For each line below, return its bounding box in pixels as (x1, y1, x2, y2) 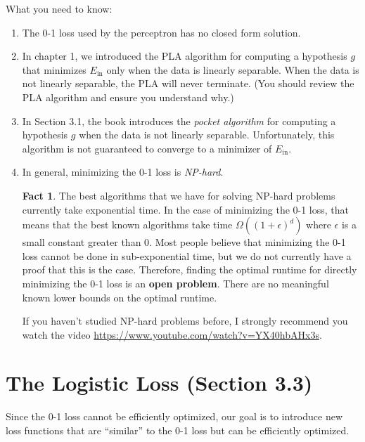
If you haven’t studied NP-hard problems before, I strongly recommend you (22, 313, 348, 328)
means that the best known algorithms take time (22, 217, 233, 232)
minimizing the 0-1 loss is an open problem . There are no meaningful (22, 275, 329, 290)
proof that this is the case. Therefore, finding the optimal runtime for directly (22, 262, 357, 277)
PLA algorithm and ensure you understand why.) (22, 89, 234, 104)
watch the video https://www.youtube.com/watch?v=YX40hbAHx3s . (22, 327, 322, 342)
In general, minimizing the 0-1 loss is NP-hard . (22, 164, 224, 179)
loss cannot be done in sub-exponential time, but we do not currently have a (22, 248, 352, 263)
